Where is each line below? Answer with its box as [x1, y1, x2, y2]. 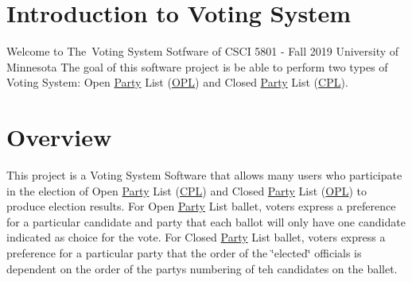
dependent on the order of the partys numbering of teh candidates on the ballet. [6, 260, 398, 276]
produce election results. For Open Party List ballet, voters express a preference [6, 198, 396, 214]
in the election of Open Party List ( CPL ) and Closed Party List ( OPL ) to [6, 182, 367, 199]
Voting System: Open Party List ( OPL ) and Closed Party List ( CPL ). [6, 74, 348, 91]
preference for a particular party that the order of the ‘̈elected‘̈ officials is [6, 245, 362, 261]
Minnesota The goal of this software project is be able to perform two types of [6, 58, 388, 75]
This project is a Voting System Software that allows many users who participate [6, 167, 402, 183]
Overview [6, 121, 112, 153]
